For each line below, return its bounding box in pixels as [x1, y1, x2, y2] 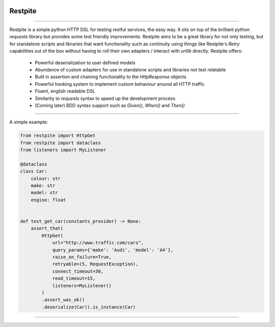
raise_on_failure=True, [52, 254, 112, 260]
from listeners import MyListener [20, 147, 106, 153]
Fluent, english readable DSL [35, 88, 96, 94]
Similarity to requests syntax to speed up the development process [35, 95, 176, 102]
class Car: [20, 168, 47, 174]
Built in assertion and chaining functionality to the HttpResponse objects [35, 74, 187, 80]
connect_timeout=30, [52, 268, 104, 274]
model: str [31, 190, 58, 196]
